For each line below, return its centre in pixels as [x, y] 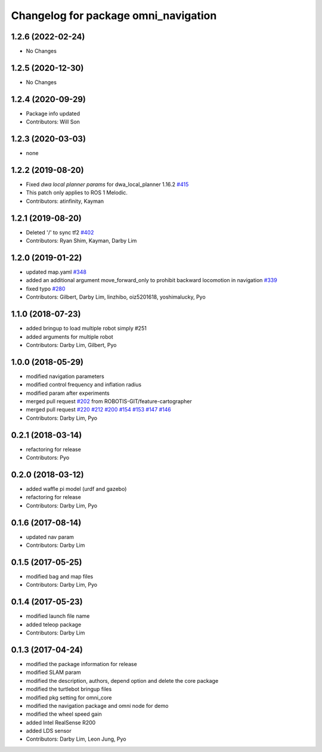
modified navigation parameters [65, 376]
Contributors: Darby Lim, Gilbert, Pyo [71, 345]
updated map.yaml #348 [56, 272]
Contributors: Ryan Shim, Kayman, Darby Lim [81, 241]
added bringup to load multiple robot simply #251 [86, 329]
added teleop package [54, 624]
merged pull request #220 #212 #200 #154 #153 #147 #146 [98, 410]
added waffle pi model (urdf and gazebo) [76, 488]
